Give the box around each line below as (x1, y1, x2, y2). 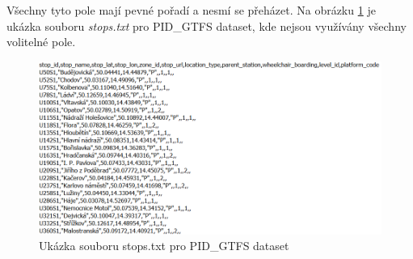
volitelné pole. (6, 33, 76, 50)
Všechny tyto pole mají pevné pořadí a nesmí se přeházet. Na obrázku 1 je (6, 2, 376, 18)
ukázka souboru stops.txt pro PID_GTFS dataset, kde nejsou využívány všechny (6, 17, 407, 34)
